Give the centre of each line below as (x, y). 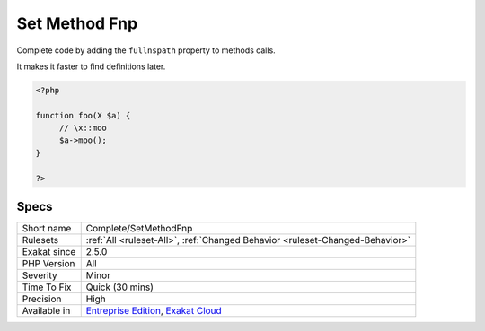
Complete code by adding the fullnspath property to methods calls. (146, 50)
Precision (42, 299)
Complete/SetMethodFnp (139, 229)
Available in (46, 311)
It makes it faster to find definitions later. (91, 66)
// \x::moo (83, 128)
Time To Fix (47, 287)
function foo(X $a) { (83, 115)
